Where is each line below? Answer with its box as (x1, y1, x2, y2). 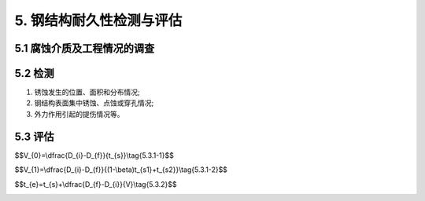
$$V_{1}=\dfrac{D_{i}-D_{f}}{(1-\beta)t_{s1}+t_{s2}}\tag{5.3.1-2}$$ (14, 165, 228, 174)
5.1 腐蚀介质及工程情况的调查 (14, 42, 155, 55)
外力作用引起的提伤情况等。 (34, 109, 124, 119)
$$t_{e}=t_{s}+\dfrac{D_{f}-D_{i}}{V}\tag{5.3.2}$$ (14, 179, 177, 188)
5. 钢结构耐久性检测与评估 (14, 12, 183, 29)
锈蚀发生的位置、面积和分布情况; (34, 87, 141, 97)
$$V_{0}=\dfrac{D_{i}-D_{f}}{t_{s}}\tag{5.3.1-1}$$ (14, 150, 175, 160)
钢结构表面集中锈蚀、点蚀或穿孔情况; (34, 98, 154, 108)
